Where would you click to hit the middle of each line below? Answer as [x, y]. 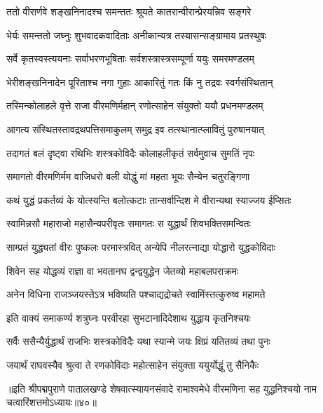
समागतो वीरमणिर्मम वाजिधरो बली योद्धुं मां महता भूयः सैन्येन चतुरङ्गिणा [128, 176]
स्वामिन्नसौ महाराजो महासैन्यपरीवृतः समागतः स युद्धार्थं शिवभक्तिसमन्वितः [129, 223]
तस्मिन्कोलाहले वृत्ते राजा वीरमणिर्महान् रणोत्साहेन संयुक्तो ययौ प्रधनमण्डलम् [135, 106]
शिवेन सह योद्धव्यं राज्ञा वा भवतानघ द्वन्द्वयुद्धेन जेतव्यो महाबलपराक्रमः [123, 270]
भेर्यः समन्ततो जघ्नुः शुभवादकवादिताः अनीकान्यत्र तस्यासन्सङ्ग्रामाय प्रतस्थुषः [137, 35]
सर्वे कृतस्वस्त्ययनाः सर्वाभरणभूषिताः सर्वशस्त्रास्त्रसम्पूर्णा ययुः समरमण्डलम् [130, 59]
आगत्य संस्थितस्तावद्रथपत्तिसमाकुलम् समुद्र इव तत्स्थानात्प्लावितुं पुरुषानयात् [135, 129]
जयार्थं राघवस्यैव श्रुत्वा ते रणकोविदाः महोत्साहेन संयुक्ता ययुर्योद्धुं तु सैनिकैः [133, 364]
